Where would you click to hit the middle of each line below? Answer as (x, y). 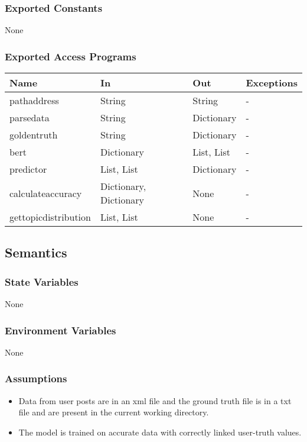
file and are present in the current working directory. (114, 412)
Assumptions (36, 378)
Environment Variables (61, 330)
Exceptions (272, 83)
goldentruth (34, 135)
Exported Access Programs (71, 56)
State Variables (42, 281)
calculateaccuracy (46, 193)
